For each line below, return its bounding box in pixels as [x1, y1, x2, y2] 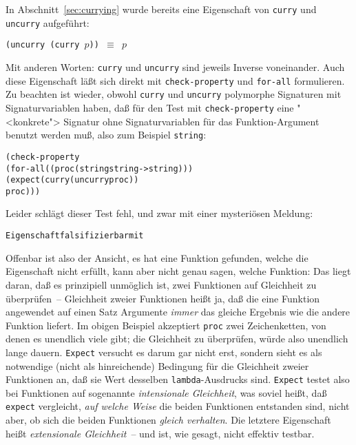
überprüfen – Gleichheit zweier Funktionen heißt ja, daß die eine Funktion [6, 291, 320, 305]
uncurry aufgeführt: [6, 15, 90, 30]
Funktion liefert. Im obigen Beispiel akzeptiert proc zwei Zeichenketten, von [6, 318, 326, 332]
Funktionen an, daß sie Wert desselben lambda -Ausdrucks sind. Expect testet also [6, 372, 350, 386]
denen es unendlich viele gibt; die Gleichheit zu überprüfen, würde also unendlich [6, 331, 348, 346]
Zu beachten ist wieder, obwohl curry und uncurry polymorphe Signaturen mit [6, 87, 342, 101]
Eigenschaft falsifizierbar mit [6, 231, 144, 241]
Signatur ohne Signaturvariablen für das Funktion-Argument [63, 114, 320, 128]
